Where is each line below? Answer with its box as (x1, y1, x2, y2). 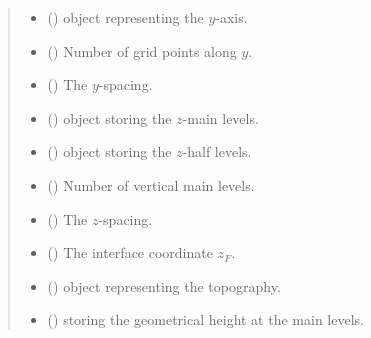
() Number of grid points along (47, 40, 237, 61)
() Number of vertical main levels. (47, 174, 255, 195)
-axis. (215, 7, 248, 27)
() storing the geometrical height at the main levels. (47, 309, 364, 330)
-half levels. (182, 141, 252, 162)
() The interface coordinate (47, 242, 213, 263)
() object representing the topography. (47, 275, 281, 296)
